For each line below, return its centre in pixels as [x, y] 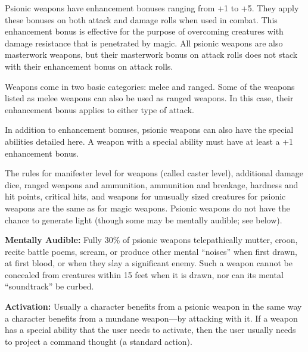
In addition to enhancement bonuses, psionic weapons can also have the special [149, 130]
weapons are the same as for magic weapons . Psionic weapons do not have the [147, 208]
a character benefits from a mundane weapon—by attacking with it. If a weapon [151, 318]
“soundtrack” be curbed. [49, 286]
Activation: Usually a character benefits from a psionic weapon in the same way [153, 306]
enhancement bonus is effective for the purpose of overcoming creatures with [144, 31]
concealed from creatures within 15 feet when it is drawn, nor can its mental [144, 274]
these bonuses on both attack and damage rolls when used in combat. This [141, 19]
